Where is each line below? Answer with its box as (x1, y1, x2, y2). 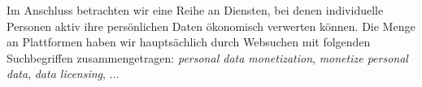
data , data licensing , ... (7, 65, 120, 82)
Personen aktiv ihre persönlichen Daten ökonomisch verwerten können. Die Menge (7, 17, 415, 34)
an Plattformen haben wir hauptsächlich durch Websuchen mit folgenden (7, 33, 371, 50)
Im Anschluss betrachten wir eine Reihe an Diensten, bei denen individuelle (7, 2, 384, 18)
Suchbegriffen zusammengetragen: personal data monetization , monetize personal (7, 49, 408, 66)
